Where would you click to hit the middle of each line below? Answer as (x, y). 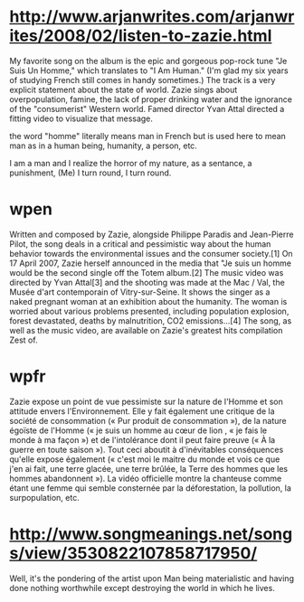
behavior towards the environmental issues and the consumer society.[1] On (151, 253)
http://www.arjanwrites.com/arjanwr (152, 17)
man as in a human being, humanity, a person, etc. (103, 146)
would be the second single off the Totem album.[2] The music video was (147, 272)
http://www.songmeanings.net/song (151, 534)
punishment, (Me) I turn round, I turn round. (90, 173)
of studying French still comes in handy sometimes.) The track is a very (142, 80)
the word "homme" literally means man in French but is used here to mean (148, 136)
